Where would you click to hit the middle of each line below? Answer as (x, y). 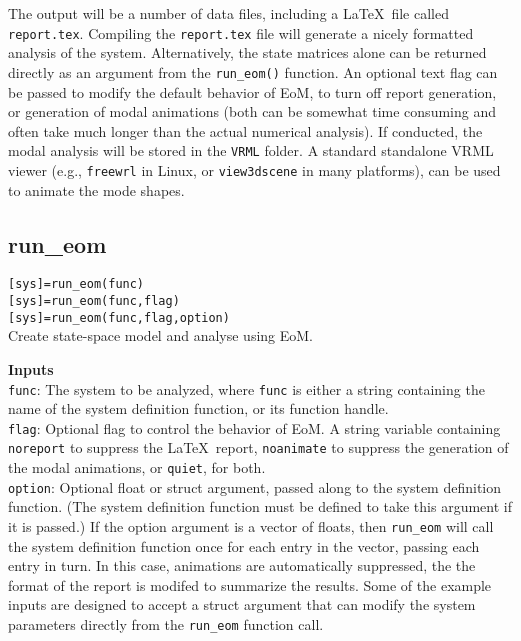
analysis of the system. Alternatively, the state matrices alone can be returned (247, 52)
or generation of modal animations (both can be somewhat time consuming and (252, 111)
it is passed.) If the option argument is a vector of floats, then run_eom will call (251, 526)
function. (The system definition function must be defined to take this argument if (260, 506)
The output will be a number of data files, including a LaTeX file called (228, 13)
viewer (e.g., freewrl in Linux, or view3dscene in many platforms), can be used (254, 169)
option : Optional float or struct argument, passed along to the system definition (255, 486)
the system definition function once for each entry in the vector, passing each (244, 545)
